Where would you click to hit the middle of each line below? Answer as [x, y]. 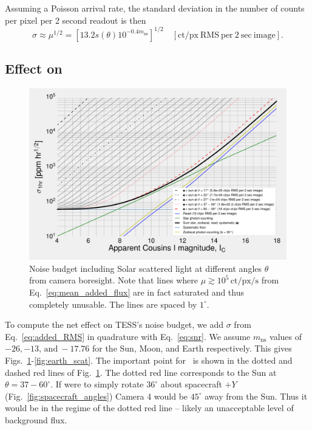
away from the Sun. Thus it [256, 396]
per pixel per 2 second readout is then [76, 20]
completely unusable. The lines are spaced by [113, 304]
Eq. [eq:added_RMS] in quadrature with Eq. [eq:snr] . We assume [128, 336]
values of [286, 336]
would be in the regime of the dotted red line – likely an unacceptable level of [149, 408]
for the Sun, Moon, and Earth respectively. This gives [192, 348]
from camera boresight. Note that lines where [114, 280]
